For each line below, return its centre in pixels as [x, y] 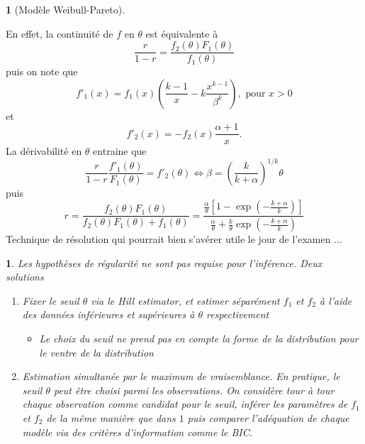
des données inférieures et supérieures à [108, 314]
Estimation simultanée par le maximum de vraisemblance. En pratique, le [181, 376]
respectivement [238, 314]
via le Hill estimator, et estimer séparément [185, 300]
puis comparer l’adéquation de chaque [268, 418]
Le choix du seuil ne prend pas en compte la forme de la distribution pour [199, 339]
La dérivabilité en [44, 150]
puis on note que [42, 71]
